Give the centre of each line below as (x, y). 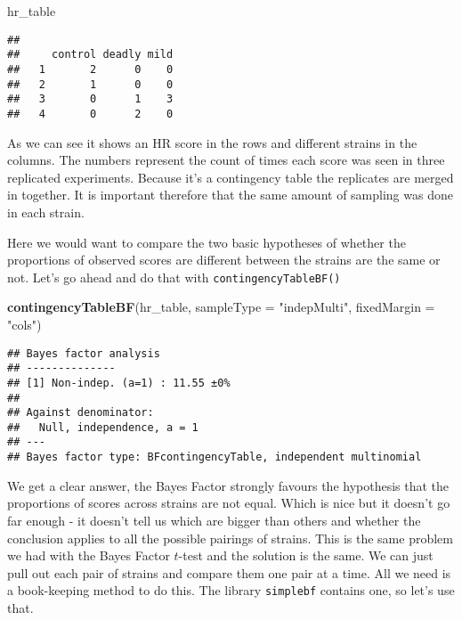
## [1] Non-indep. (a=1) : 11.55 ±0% (119, 383)
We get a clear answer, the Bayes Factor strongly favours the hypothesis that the (228, 485)
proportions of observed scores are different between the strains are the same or (224, 260)
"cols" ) (24, 324)
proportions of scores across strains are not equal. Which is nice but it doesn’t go (229, 503)
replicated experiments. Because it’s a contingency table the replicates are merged (231, 177)
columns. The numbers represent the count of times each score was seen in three (226, 160)
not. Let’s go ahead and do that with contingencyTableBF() (174, 277)
